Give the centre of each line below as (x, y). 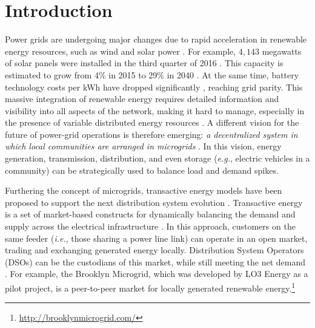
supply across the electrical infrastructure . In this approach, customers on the (150, 226)
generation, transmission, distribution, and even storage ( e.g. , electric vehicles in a (157, 158)
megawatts (282, 51)
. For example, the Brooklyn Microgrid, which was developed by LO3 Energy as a (157, 274)
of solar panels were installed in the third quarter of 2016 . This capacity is (144, 63)
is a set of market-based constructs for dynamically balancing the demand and (150, 214)
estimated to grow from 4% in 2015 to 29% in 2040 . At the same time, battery (152, 74)
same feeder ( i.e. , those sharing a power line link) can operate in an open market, (156, 238)
